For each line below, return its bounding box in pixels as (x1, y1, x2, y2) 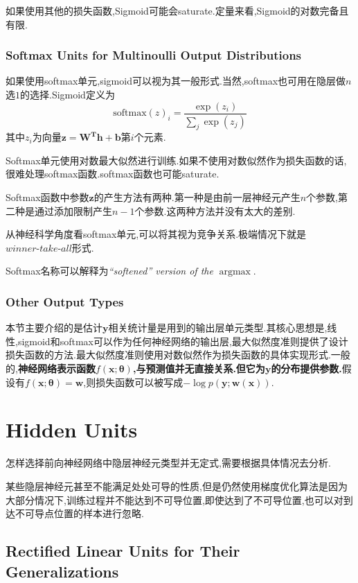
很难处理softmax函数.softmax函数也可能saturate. (6, 166, 220, 181)
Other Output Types (6, 293, 124, 310)
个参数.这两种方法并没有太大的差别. (134, 203, 296, 218)
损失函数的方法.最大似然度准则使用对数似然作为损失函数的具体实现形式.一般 (6, 347, 350, 362)
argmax (219, 267, 251, 277)
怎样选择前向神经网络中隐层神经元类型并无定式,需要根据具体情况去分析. (6, 455, 331, 470)
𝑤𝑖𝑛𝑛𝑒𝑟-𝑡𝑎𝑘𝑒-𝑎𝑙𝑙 (6, 243, 72, 254)
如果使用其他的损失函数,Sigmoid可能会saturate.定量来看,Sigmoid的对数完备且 (6, 3, 349, 17)
